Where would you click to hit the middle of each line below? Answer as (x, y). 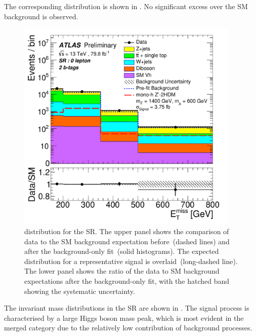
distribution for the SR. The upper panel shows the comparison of (127, 231)
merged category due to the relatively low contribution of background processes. (128, 328)
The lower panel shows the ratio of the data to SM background (122, 271)
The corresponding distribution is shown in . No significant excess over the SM (126, 6)
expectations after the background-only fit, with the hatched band (127, 281)
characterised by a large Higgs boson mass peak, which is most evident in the (124, 318)
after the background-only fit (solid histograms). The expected (122, 251)
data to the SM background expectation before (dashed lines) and (127, 241)
